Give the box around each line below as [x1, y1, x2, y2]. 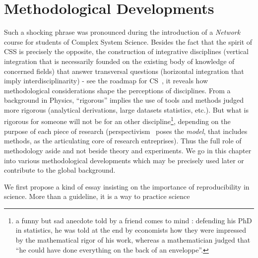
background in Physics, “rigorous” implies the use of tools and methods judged [4, 95, 244, 105]
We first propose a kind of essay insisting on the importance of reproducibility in [4, 181, 250, 192]
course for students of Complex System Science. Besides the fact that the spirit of [4, 36, 253, 47]
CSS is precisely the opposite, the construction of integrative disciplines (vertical [4, 46, 249, 57]
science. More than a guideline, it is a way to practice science [4, 191, 190, 201]
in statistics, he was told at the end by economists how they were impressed [15, 225, 246, 235]
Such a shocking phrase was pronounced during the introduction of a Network [4, 27, 241, 37]
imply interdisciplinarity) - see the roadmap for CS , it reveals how [4, 75, 208, 86]
